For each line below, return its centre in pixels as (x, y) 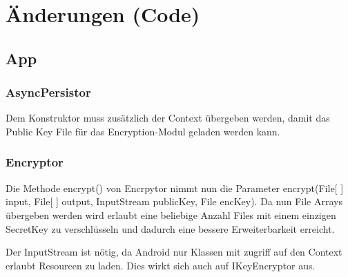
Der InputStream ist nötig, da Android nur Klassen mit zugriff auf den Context (174, 252)
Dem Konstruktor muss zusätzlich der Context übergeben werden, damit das (168, 118)
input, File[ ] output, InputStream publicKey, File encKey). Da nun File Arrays (174, 201)
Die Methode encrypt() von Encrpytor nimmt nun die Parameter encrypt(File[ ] (175, 188)
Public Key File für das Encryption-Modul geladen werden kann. (143, 131)
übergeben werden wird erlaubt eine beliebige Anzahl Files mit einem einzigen (171, 214)
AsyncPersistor (48, 92)
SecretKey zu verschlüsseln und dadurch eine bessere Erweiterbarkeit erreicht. (170, 228)
